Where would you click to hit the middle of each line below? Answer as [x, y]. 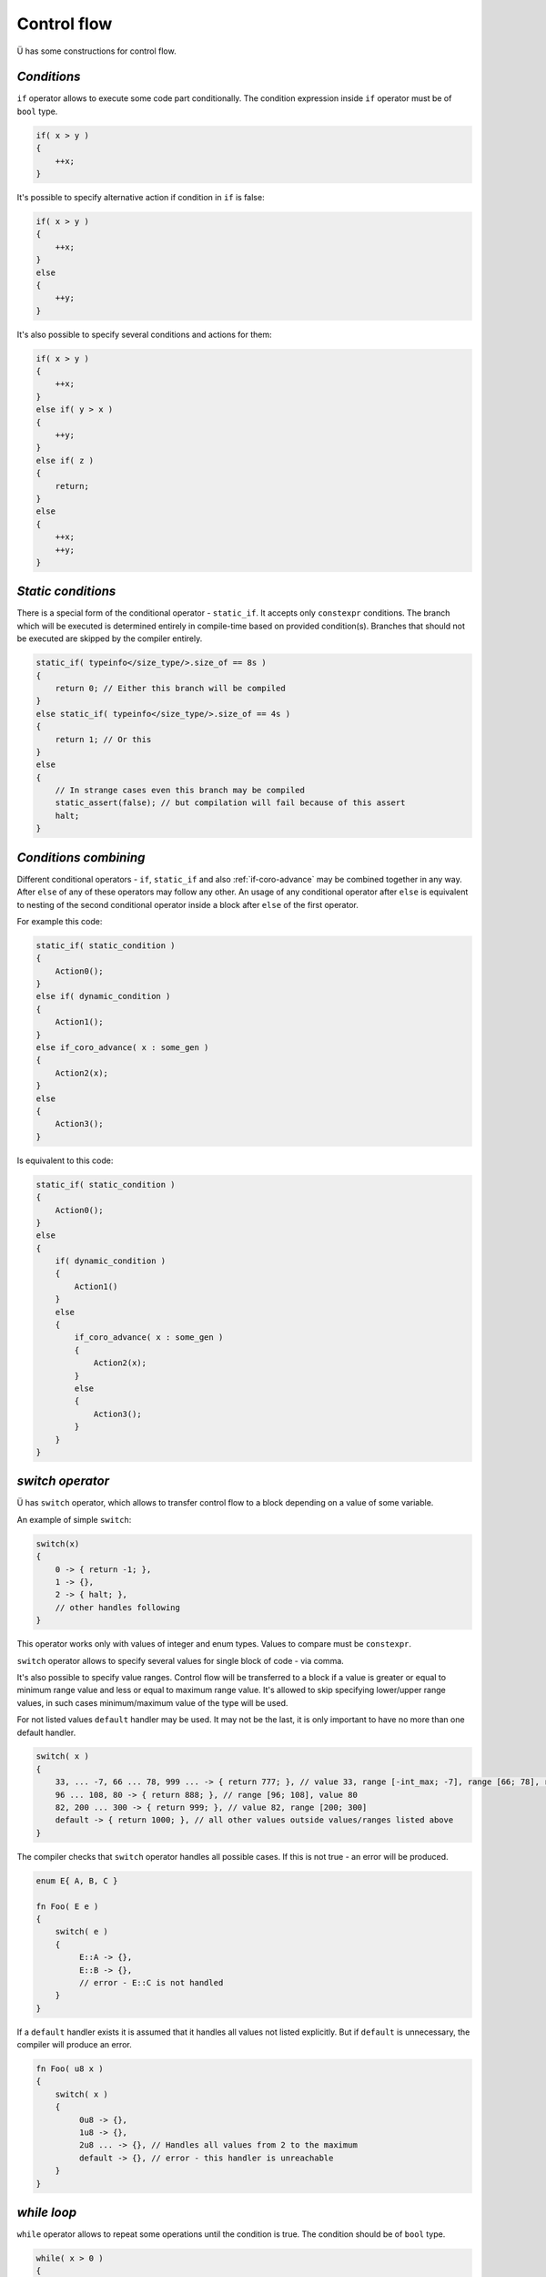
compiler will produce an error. [74, 2045]
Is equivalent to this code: [65, 1160]
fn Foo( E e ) [67, 1906]
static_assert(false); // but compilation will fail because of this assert [230, 803]
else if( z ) [65, 460]
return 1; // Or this [103, 739]
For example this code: [60, 921]
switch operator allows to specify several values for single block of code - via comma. [181, 1660]
